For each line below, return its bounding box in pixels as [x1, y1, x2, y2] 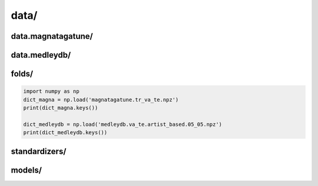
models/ [11, 165, 42, 175]
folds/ [11, 69, 34, 79]
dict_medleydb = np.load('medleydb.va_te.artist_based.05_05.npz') [23, 121, 223, 128]
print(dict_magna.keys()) [23, 104, 98, 111]
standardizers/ [11, 146, 67, 156]
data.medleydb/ [11, 50, 71, 60]
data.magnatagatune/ [11, 31, 94, 41]
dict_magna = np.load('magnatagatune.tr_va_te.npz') [23, 96, 179, 103]
